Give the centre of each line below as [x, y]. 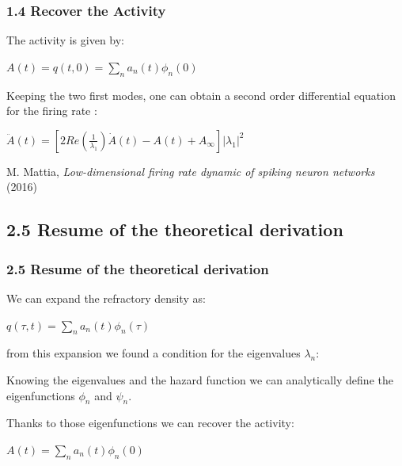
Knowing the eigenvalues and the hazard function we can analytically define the [200, 379]
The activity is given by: [66, 40]
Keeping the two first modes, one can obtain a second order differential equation [201, 95]
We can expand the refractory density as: [106, 298]
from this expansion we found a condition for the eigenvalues [154, 353]
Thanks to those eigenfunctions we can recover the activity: [150, 423]
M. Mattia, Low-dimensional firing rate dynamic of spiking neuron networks [191, 171]
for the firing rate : [52, 111]
